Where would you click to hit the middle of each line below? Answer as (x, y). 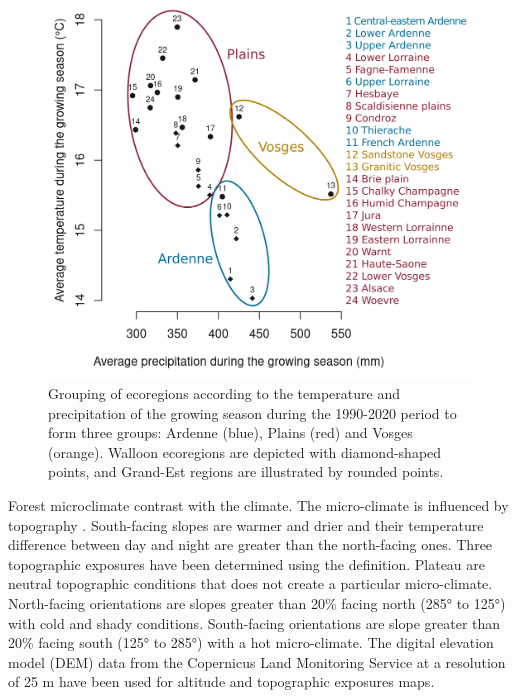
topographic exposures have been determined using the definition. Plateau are (247, 563)
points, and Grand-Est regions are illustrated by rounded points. (246, 471)
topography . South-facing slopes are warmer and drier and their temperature (246, 524)
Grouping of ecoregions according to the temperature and (224, 393)
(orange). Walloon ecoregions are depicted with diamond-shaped (245, 451)
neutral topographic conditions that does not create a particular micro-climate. (250, 583)
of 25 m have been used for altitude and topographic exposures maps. (221, 681)
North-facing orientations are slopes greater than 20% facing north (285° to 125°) (257, 602)
